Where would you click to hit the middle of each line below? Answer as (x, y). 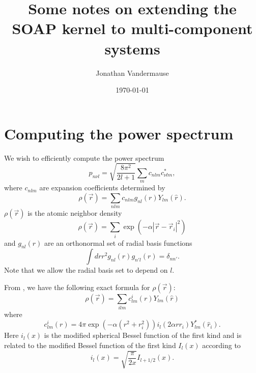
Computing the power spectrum (119, 133)
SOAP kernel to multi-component (132, 28)
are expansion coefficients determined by (102, 188)
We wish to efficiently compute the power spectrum (84, 157)
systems (132, 48)
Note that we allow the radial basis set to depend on (86, 270)
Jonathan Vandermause (132, 73)
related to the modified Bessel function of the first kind (90, 345)
